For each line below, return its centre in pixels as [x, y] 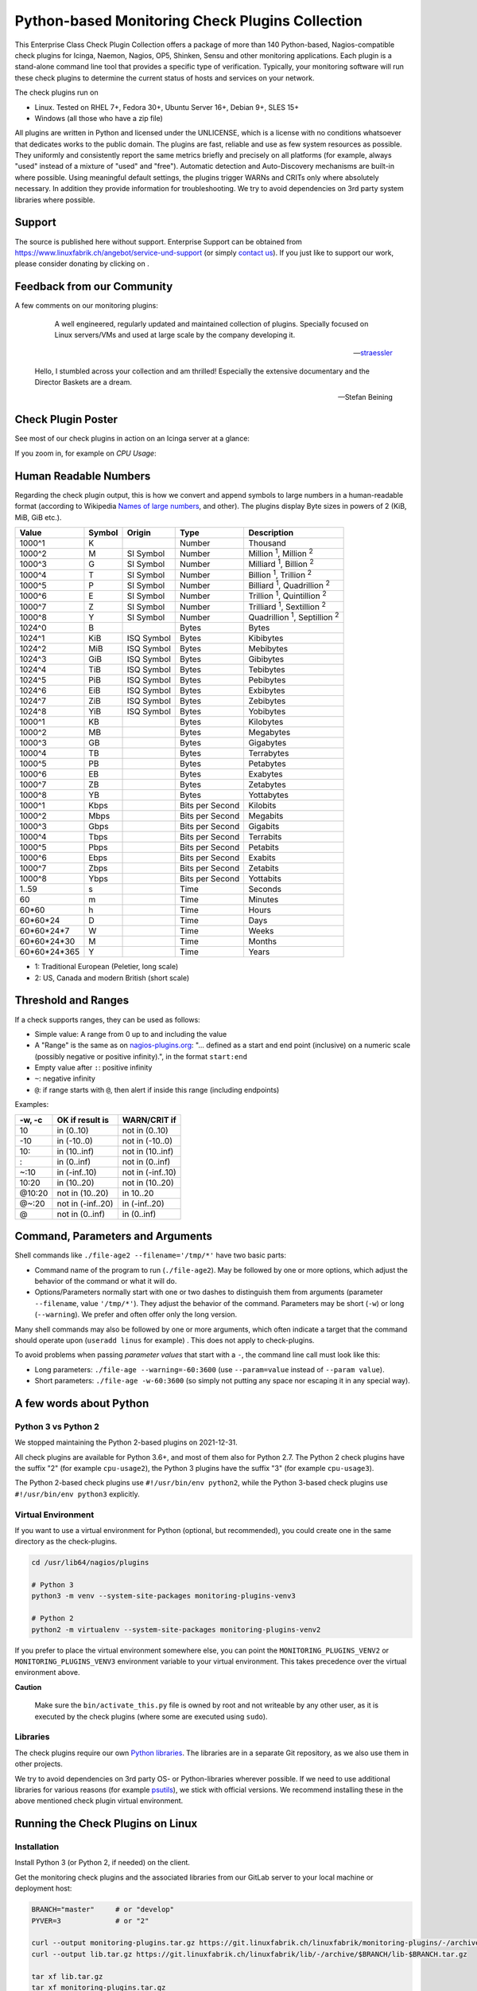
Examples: [32, 1105]
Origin [139, 532]
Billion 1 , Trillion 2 [280, 574]
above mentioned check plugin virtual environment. [99, 1801]
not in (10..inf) [148, 1151]
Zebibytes [267, 701]
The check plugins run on [56, 92]
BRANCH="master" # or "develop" [103, 1910]
